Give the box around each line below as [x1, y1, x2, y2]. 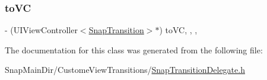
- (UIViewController [5, 24, 78, 36]
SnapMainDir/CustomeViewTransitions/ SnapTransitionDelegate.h [5, 63, 245, 76]
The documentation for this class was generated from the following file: [5, 43, 263, 56]
